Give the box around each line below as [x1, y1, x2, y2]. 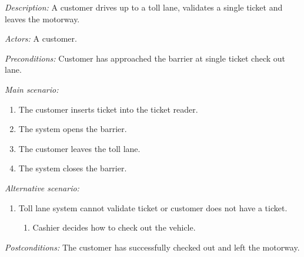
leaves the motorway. [5, 12, 80, 25]
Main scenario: [5, 83, 59, 95]
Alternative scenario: [5, 181, 79, 194]
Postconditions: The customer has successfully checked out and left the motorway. [5, 241, 300, 253]
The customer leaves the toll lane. [18, 142, 141, 154]
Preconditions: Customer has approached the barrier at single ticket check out [5, 52, 286, 64]
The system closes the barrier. [18, 162, 127, 174]
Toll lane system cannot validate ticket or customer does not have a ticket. [18, 201, 288, 214]
